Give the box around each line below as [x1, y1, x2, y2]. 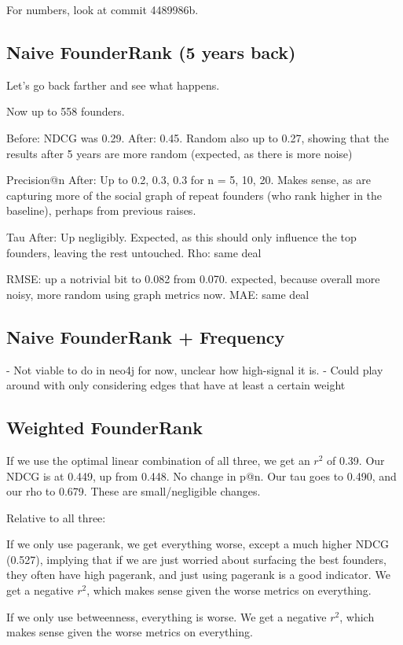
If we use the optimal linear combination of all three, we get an [6, 451, 310, 468]
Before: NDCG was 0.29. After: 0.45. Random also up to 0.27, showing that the [6, 129, 390, 146]
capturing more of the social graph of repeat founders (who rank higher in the [6, 186, 383, 203]
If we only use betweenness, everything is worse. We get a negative [6, 608, 327, 625]
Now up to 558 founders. [6, 103, 125, 120]
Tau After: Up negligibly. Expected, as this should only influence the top [6, 228, 357, 245]
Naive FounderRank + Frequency [6, 324, 285, 348]
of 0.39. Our [327, 451, 385, 468]
